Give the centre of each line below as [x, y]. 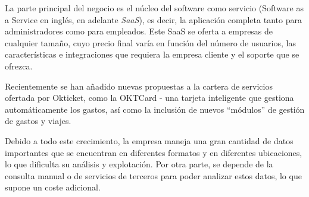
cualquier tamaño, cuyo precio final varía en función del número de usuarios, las [150, 42]
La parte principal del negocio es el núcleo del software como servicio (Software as [154, 8]
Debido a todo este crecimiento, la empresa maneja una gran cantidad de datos [149, 140]
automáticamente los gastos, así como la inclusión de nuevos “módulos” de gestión [155, 109]
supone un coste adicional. [53, 187]
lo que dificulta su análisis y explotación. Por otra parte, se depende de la [139, 164]
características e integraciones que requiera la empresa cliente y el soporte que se [152, 54]
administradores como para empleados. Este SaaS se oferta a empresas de [139, 31]
